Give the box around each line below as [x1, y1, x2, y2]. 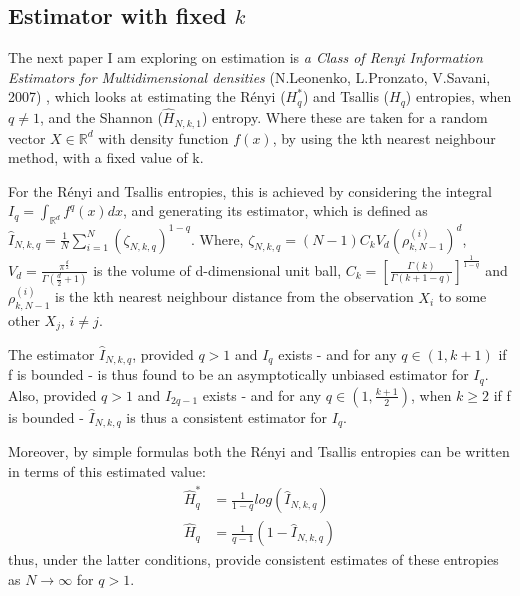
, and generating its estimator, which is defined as [123, 200, 428, 221]
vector [8, 127, 46, 148]
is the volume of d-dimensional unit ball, [93, 259, 342, 280]
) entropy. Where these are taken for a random [201, 107, 488, 128]
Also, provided [8, 384, 97, 405]
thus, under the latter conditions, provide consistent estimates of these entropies [8, 549, 499, 570]
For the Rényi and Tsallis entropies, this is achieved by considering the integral [8, 180, 493, 201]
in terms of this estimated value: [8, 460, 206, 481]
